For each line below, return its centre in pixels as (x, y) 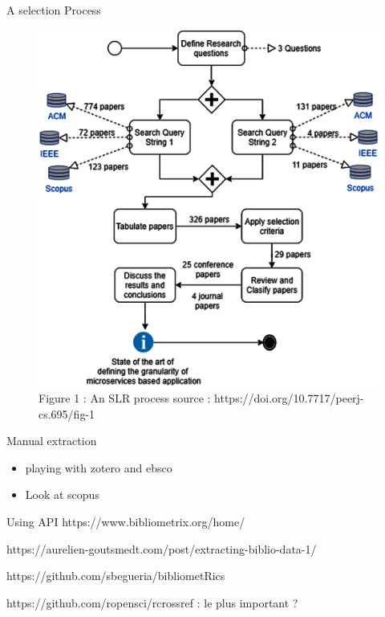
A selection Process (54, 10)
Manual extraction (52, 441)
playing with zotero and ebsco (99, 467)
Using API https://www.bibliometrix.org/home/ (126, 521)
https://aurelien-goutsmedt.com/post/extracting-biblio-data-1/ (162, 548)
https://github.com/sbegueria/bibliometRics (116, 576)
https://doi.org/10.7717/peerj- (289, 398)
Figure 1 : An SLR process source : (125, 398)
